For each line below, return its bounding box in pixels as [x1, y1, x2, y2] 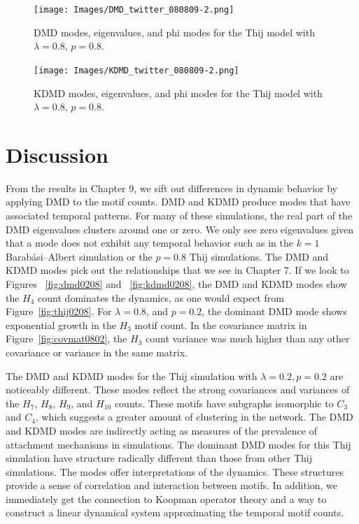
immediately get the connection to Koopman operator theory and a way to [6, 491, 327, 506]
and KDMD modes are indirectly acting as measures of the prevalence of [6, 423, 317, 437]
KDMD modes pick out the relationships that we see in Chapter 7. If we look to [6, 263, 349, 277]
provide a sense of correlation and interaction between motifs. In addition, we [6, 478, 338, 493]
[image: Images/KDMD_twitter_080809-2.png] [34, 65, 239, 75]
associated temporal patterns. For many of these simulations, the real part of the [6, 208, 353, 222]
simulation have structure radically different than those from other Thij [6, 451, 312, 465]
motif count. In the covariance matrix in [134, 317, 307, 332]
